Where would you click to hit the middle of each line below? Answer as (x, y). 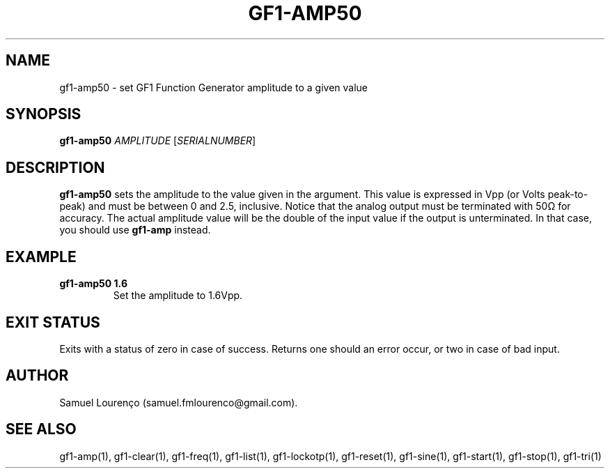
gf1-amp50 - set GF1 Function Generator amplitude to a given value (214, 87)
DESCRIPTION (55, 167)
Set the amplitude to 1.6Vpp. (178, 296)
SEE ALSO (41, 429)
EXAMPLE (41, 257)
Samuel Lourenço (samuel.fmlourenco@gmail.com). (179, 402)
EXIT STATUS (53, 322)
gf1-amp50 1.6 (93, 284)
